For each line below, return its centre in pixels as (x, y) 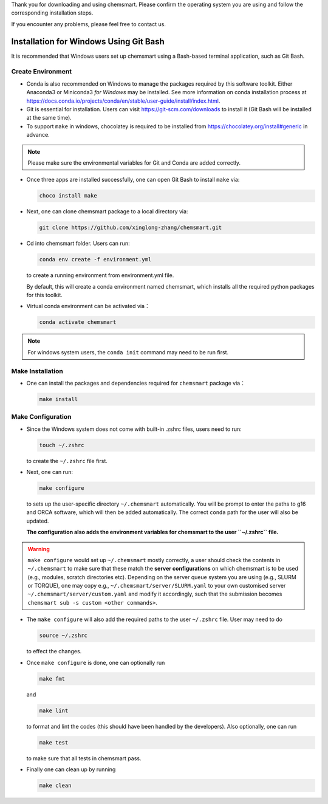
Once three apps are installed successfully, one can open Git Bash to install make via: (133, 180)
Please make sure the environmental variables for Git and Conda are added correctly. (134, 163)
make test (54, 742)
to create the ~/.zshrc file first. (67, 461)
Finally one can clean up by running (71, 769)
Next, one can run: (50, 472)
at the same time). (49, 118)
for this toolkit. (45, 295)
